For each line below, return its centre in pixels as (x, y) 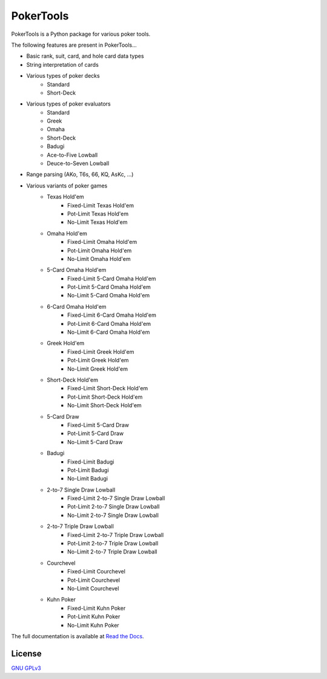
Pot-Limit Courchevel (94, 580)
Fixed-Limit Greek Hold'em (101, 351)
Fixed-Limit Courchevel (96, 572)
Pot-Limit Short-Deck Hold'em (105, 397)
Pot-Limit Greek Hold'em (98, 360)
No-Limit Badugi (88, 479)
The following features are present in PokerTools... (74, 45)
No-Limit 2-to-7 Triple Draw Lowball (112, 552)
